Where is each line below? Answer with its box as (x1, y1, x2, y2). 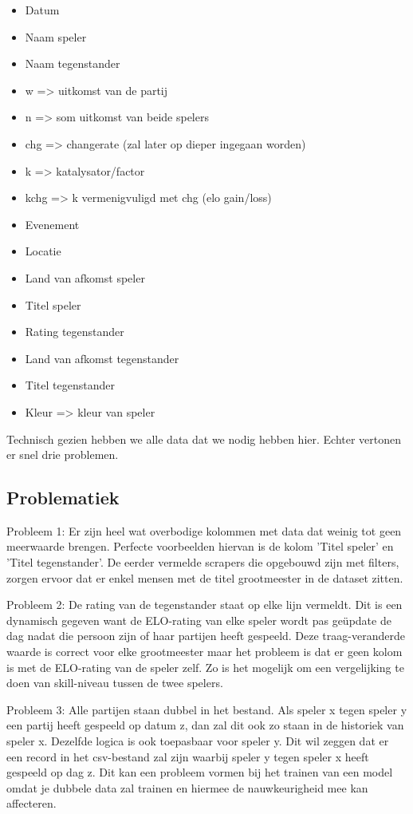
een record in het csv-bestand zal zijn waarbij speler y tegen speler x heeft (6, 748, 369, 765)
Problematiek (6, 485, 120, 510)
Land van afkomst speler (25, 269, 145, 286)
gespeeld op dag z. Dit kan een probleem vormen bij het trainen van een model (6, 764, 393, 780)
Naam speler (25, 28, 87, 45)
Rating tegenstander (25, 323, 124, 340)
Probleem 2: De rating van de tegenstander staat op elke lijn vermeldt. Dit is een (6, 596, 403, 613)
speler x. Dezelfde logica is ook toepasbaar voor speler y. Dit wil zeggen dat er (6, 733, 389, 749)
